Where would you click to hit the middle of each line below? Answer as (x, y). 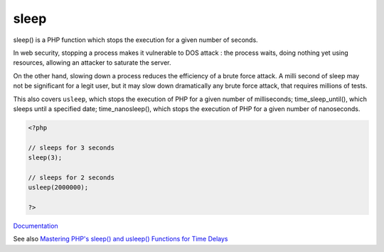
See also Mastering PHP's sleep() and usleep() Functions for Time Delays (121, 239)
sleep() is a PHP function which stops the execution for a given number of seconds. (136, 40)
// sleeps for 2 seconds (71, 177)
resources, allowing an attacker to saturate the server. (92, 63)
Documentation (36, 226)
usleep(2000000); (58, 188)
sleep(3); (45, 158)
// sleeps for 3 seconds (71, 147)
